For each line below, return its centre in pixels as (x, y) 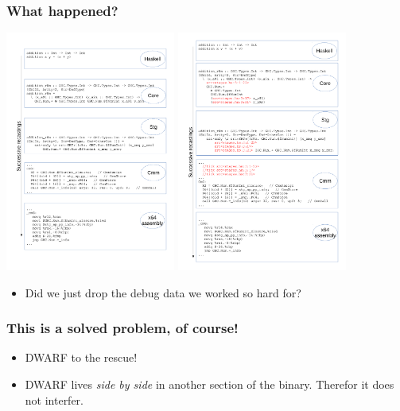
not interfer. (54, 399)
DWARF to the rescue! (81, 357)
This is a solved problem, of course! (122, 328)
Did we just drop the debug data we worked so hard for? (163, 292)
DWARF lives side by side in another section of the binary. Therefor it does (210, 384)
